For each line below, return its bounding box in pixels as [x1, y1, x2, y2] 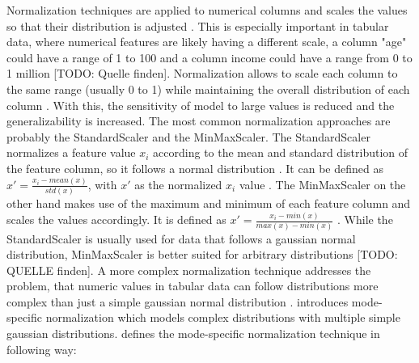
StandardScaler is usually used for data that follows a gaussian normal [6, 230, 356, 247]
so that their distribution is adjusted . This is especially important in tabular [6, 17, 389, 34]
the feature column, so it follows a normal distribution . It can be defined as [6, 159, 383, 176]
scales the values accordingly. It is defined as [6, 211, 226, 228]
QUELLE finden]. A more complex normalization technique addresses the [6, 261, 371, 278]
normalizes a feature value [6, 144, 136, 161]
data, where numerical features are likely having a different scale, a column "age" [6, 33, 407, 50]
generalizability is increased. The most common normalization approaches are [6, 112, 391, 129]
